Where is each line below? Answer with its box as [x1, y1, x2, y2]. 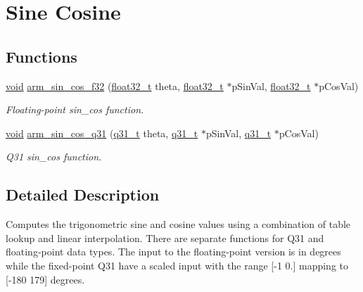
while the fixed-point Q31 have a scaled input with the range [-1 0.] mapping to [6, 258, 349, 272]
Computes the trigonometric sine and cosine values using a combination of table [6, 217, 351, 231]
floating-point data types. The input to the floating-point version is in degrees [6, 244, 341, 259]
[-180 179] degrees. [6, 272, 85, 286]
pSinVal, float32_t [231, 78, 311, 93]
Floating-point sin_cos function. [6, 102, 144, 117]
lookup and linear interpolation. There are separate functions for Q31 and [6, 230, 324, 245]
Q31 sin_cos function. [6, 149, 102, 164]
